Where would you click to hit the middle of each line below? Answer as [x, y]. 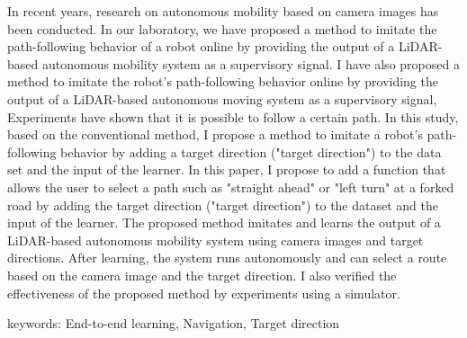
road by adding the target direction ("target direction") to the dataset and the [223, 205]
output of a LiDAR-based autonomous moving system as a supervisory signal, [222, 98]
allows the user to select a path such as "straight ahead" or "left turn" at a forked [231, 187]
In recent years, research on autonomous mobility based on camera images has [223, 11]
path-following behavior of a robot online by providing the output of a [201, 46]
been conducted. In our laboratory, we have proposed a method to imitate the [222, 28]
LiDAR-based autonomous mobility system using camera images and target [216, 240]
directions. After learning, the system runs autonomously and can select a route [227, 258]
